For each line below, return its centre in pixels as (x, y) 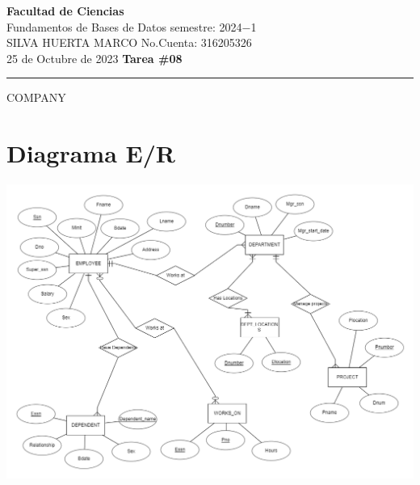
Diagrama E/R (91, 153)
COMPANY (36, 97)
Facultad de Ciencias (65, 11)
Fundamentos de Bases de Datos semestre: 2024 (124, 26)
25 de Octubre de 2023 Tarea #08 (94, 58)
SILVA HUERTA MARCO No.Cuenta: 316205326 (129, 42)
